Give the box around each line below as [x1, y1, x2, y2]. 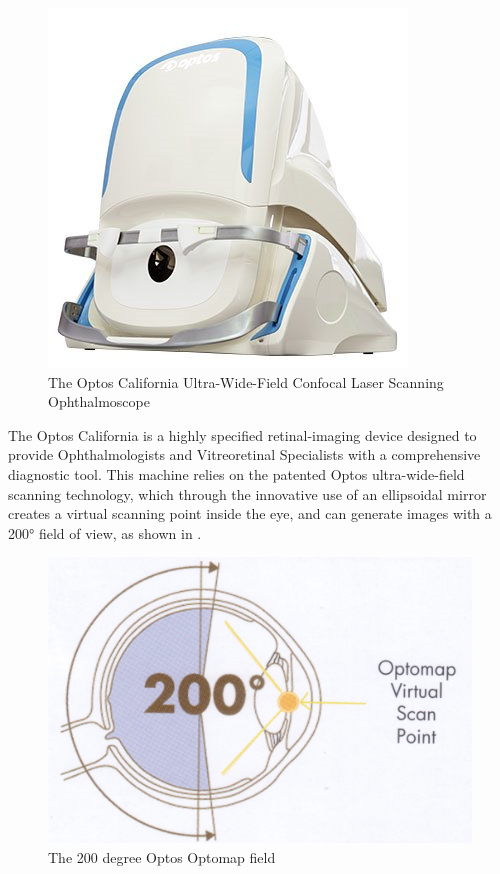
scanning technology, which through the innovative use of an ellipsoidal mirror [8, 483, 487, 504]
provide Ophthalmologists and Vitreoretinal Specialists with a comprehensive [8, 444, 481, 465]
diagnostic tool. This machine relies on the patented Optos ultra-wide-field [8, 463, 465, 484]
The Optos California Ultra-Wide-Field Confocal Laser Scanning [48, 371, 444, 392]
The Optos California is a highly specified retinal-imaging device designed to [8, 424, 477, 445]
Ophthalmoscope [48, 391, 150, 412]
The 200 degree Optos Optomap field [48, 846, 276, 867]
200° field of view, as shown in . [8, 522, 202, 543]
